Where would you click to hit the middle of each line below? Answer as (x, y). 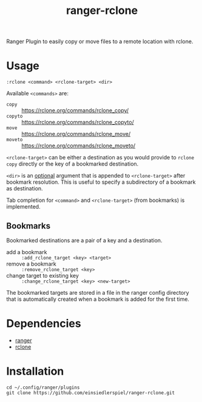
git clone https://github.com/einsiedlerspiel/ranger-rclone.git (90, 393)
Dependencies (44, 323)
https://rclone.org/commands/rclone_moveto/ (79, 146)
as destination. (25, 189)
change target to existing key (42, 275)
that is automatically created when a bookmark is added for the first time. (98, 299)
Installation (35, 371)
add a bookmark (27, 252)
